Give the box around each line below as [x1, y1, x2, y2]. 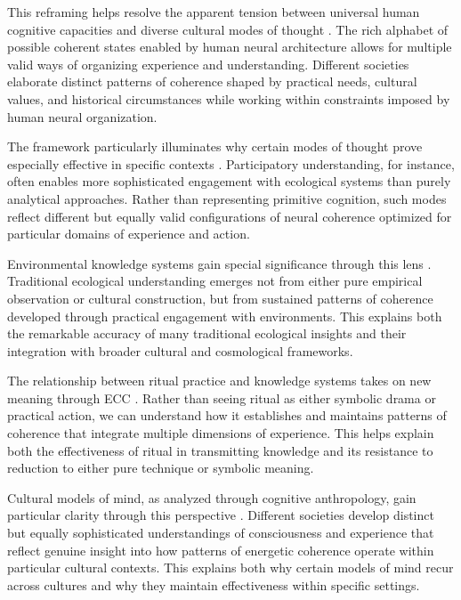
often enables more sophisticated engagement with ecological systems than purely [7, 172, 451, 191]
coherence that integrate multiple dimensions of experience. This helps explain [7, 424, 434, 442]
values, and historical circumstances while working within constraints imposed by [7, 89, 450, 108]
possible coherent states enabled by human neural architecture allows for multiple [7, 37, 452, 56]
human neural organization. [7, 107, 158, 126]
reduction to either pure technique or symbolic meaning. [7, 458, 314, 477]
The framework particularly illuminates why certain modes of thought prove [7, 137, 423, 156]
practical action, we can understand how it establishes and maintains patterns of [7, 406, 447, 425]
